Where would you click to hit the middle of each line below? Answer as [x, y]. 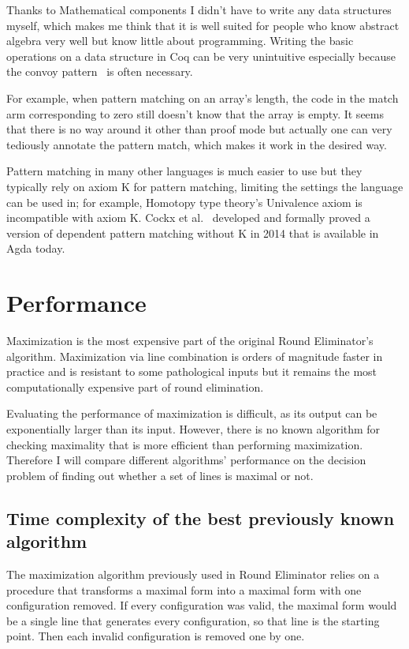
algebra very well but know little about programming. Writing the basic [180, 41]
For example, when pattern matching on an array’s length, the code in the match [203, 98]
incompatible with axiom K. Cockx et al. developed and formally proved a [188, 218]
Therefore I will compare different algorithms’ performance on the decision [186, 460]
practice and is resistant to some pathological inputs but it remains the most [192, 371]
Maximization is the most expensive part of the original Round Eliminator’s [190, 341]
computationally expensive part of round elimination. [135, 386]
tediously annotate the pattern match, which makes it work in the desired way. [197, 144]
